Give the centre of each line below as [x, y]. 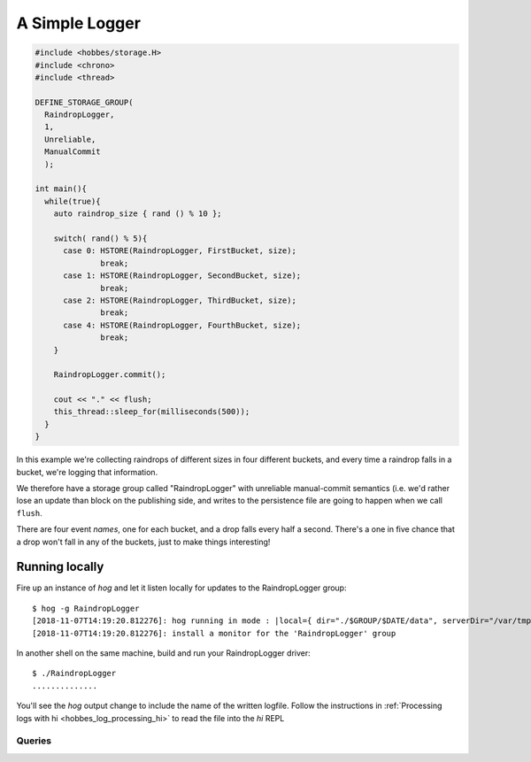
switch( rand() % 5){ [100, 239]
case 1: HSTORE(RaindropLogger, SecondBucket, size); [182, 276]
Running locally [60, 567]
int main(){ [61, 189]
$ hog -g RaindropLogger [86, 608]
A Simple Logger [79, 23]
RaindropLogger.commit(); [110, 375]
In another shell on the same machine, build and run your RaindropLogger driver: [163, 653]
